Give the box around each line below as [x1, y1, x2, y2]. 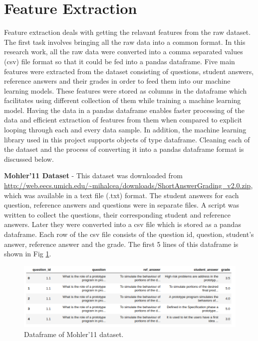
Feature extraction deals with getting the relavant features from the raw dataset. [4, 27, 251, 37]
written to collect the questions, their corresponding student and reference [4, 209, 231, 220]
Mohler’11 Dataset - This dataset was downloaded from [4, 170, 183, 181]
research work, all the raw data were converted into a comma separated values [4, 46, 243, 57]
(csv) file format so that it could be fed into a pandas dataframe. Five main [4, 56, 235, 66]
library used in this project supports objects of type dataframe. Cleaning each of [4, 134, 250, 144]
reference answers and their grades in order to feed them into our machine [4, 76, 231, 86]
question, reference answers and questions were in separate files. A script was [4, 200, 240, 210]
